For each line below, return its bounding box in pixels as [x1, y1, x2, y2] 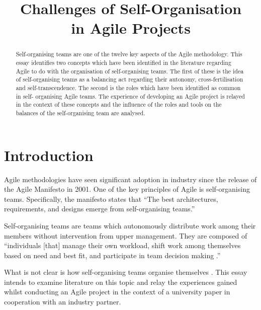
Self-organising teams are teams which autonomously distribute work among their [4, 220, 256, 230]
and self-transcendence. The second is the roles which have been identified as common [16, 83, 241, 92]
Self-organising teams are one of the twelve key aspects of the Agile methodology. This [16, 50, 242, 58]
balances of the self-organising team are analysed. [16, 108, 145, 117]
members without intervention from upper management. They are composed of [4, 230, 247, 241]
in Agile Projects [71, 18, 191, 38]
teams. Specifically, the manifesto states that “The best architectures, [4, 193, 218, 204]
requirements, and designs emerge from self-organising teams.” [4, 203, 195, 214]
